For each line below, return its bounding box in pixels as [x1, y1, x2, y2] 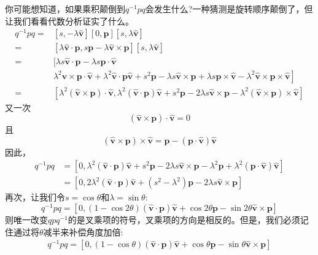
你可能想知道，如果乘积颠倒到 [5, 2, 125, 15]
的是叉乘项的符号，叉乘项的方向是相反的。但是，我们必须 [68, 213, 300, 226]
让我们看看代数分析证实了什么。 [5, 14, 134, 27]
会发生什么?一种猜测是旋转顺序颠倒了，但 [145, 2, 313, 15]
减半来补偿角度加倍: [43, 225, 123, 238]
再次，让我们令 [5, 191, 65, 204]
